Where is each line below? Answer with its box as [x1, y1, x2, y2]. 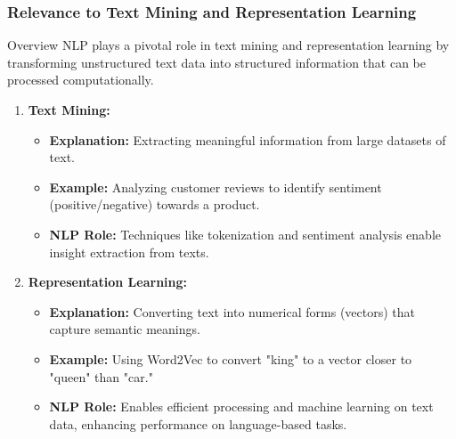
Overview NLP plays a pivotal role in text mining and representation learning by [7, 36, 450, 54]
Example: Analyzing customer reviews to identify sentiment [49, 177, 382, 196]
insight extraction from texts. [49, 242, 209, 261]
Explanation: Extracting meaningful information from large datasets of [49, 130, 446, 149]
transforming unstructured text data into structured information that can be [7, 53, 426, 71]
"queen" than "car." [49, 367, 153, 386]
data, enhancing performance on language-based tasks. [49, 414, 347, 433]
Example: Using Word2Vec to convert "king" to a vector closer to [49, 349, 412, 368]
